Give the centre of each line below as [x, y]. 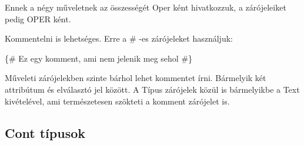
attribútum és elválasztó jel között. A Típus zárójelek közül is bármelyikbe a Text [152, 89]
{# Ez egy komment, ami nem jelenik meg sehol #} [99, 58]
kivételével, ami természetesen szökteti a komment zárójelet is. [117, 101]
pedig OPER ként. [38, 18]
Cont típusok [45, 132]
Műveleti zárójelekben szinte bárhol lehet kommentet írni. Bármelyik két [136, 78]
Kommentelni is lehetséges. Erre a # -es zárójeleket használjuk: [119, 38]
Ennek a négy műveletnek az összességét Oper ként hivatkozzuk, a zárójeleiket [146, 7]
